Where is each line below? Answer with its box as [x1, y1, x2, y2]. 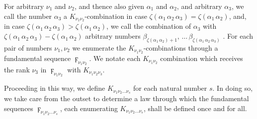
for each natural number [133, 83, 207, 93]
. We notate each [89, 53, 141, 63]
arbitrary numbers [85, 31, 141, 41]
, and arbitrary [176, 1, 222, 11]
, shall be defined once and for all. [143, 103, 247, 113]
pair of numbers [4, 42, 52, 53]
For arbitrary [4, 1, 44, 11]
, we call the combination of [106, 21, 191, 31]
